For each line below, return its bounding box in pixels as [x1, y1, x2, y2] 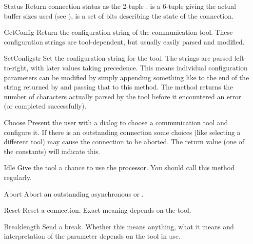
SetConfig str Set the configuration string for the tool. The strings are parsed [4, 53, 233, 63]
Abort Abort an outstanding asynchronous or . [4, 188, 144, 199]
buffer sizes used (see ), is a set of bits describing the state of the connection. [4, 10, 234, 21]
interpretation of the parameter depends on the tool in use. [4, 231, 180, 241]
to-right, [4, 62, 29, 72]
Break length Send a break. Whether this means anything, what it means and [4, 221, 234, 231]
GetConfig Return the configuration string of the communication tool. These [4, 27, 233, 37]
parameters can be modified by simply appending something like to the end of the [4, 72, 249, 82]
